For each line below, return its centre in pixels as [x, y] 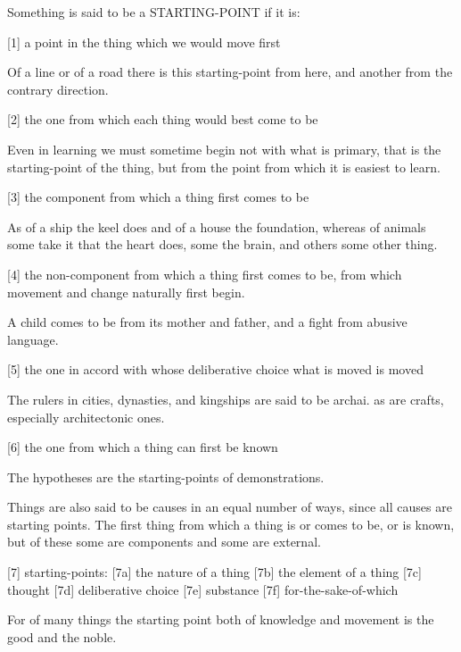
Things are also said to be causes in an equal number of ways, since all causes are [230, 507]
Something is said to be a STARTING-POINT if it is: [154, 12]
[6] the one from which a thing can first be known [143, 447]
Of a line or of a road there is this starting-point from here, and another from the [230, 72]
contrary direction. [58, 89]
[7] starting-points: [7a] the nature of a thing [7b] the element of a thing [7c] [214, 572]
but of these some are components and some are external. [164, 542]
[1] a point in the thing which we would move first [144, 42]
